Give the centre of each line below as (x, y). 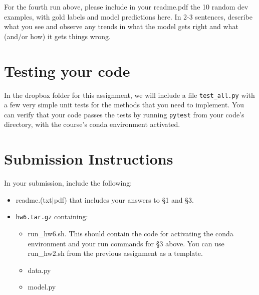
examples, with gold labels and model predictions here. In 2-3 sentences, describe (128, 16)
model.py (42, 287)
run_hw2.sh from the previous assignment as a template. (115, 253)
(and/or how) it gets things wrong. (57, 36)
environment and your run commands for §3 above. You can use (126, 243)
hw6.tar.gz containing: (52, 216)
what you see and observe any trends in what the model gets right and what (121, 26)
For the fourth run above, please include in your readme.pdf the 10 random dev (126, 7)
